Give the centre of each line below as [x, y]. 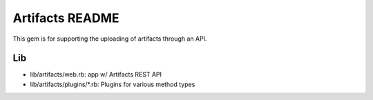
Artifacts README [66, 18]
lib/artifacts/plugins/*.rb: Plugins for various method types [113, 84]
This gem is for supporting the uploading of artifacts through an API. [110, 39]
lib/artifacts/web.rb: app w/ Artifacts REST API [96, 74]
